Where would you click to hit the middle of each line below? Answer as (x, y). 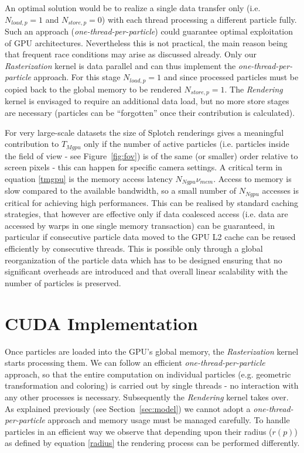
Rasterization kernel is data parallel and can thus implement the (120, 65)
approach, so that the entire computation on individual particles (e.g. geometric (148, 374)
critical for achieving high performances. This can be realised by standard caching (152, 202)
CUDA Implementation (101, 323)
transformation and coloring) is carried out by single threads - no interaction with (152, 385)
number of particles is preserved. (63, 282)
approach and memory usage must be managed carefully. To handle (169, 420)
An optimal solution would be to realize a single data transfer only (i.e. (133, 8)
